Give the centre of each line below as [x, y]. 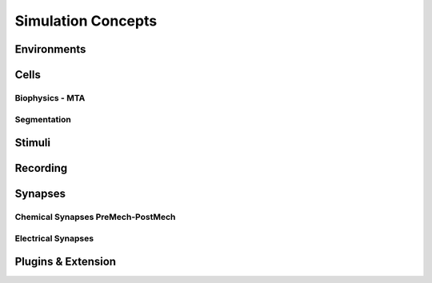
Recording [41, 168]
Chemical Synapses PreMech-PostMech [95, 217]
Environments [50, 49]
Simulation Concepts [86, 21]
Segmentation [43, 119]
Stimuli [33, 143]
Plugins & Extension [65, 262]
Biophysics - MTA [50, 98]
